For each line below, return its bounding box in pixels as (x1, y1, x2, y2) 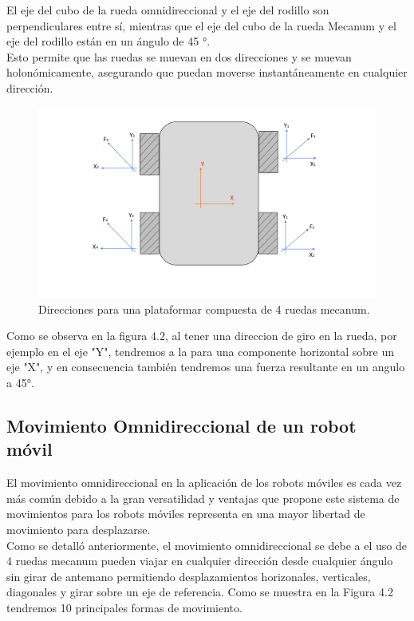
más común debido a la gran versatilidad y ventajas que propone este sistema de (6, 489, 400, 506)
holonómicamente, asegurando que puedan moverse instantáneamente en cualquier (6, 64, 408, 81)
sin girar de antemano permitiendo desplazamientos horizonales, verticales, (6, 568, 371, 584)
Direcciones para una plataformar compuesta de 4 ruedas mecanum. (38, 300, 370, 317)
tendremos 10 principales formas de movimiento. (6, 599, 242, 615)
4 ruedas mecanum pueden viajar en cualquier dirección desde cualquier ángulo (6, 552, 393, 569)
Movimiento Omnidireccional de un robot (6, 413, 357, 438)
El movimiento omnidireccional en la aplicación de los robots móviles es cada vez (6, 474, 402, 491)
